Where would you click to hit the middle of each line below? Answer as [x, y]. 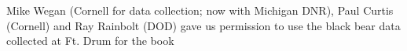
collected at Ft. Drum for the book [90, 41]
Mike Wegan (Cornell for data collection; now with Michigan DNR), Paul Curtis [200, 10]
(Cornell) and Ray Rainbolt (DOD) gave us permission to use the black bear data [203, 25]
